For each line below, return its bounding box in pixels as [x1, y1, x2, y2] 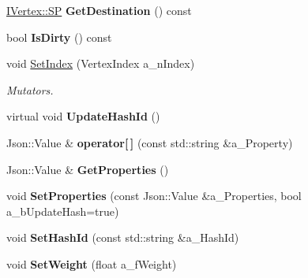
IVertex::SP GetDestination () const [6, 2, 192, 18]
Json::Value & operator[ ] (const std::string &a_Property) [6, 134, 293, 150]
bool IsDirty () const [6, 28, 112, 45]
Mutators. [6, 81, 54, 98]
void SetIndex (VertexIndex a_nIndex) [6, 55, 195, 72]
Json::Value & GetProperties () [6, 161, 169, 177]
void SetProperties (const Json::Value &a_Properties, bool [6, 187, 302, 204]
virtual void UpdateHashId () [6, 108, 160, 124]
